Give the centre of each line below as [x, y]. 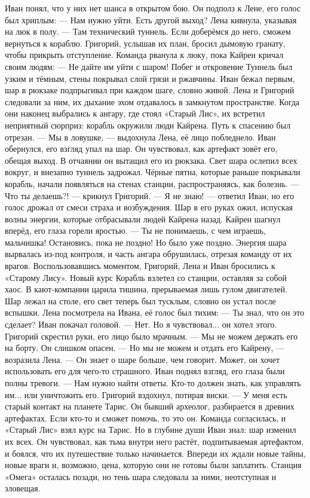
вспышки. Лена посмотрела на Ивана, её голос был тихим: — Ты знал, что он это [155, 312]
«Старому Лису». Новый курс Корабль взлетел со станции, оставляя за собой [146, 277]
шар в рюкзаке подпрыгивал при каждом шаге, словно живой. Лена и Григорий [150, 90]
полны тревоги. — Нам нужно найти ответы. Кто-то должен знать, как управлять [153, 383]
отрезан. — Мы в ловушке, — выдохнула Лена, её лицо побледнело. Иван [140, 137]
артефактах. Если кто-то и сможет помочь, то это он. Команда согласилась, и [145, 418]
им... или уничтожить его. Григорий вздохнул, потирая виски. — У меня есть [146, 394]
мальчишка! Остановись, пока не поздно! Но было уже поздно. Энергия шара [146, 242]
